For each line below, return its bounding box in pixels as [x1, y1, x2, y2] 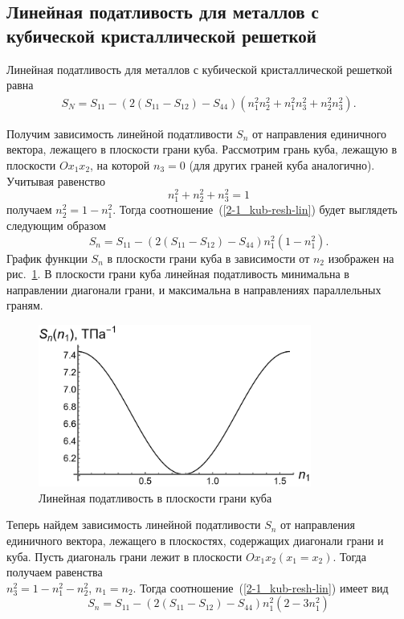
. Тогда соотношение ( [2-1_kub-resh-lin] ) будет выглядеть [112, 201, 398, 218]
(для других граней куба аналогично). [189, 157, 375, 173]
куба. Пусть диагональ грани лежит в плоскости [6, 547, 243, 564]
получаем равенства [6, 564, 103, 580]
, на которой [90, 157, 150, 173]
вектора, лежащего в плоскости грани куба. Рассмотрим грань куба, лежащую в [6, 141, 398, 158]
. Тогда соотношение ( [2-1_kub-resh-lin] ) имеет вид [133, 579, 389, 596]
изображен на [328, 249, 394, 266]
